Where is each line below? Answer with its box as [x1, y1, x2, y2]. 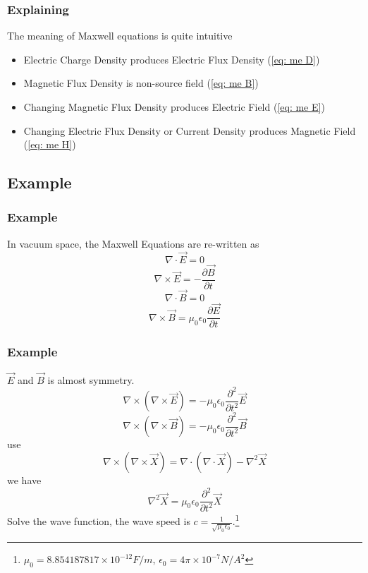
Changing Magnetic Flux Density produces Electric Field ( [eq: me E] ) [23, 99, 325, 114]
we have [7, 472, 42, 487]
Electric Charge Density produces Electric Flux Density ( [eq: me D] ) [23, 52, 320, 66]
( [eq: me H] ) [23, 137, 76, 152]
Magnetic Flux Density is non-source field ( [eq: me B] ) [23, 76, 259, 90]
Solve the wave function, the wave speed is [7, 514, 190, 529]
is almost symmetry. [47, 372, 135, 387]
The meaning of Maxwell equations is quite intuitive [7, 28, 233, 43]
